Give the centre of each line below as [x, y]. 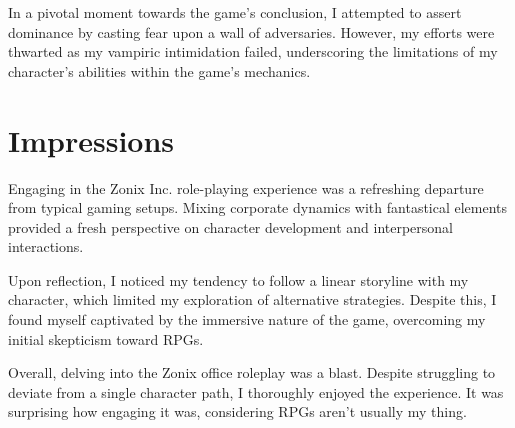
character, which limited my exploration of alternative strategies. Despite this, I [252, 299]
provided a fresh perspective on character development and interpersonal [231, 226]
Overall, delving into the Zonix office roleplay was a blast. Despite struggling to [252, 372]
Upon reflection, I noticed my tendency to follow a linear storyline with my [238, 279]
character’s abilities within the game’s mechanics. [159, 70]
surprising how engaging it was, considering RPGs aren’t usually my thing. [237, 411]
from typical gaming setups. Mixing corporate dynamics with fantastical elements [258, 207]
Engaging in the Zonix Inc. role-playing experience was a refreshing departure [246, 187]
